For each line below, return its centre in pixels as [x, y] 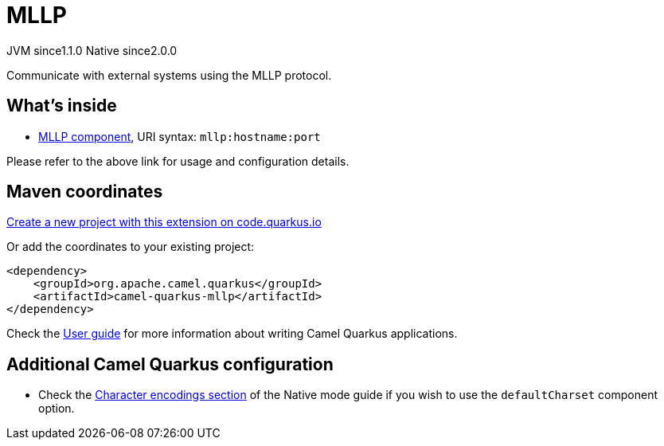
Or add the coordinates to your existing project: [131, 247]
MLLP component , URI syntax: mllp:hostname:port [180, 136]
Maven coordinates [85, 192]
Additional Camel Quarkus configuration [170, 364]
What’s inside [62, 106]
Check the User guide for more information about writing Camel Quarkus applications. [232, 334]
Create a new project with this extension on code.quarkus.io [164, 222]
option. [57, 409]
